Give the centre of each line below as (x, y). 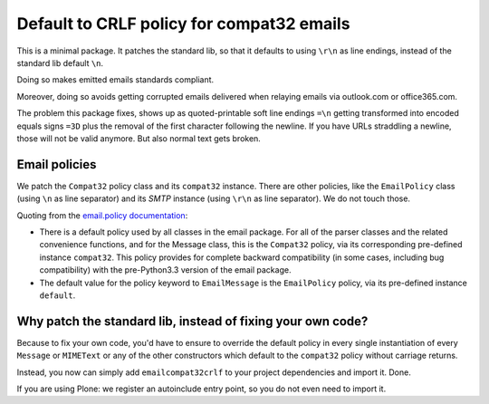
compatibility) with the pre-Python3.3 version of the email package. (165, 270)
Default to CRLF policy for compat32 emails (183, 24)
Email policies (57, 164)
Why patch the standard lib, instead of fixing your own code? (192, 321)
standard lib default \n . (60, 63)
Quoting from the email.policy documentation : (102, 215)
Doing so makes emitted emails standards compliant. (115, 80)
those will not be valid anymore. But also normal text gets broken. (139, 138)
